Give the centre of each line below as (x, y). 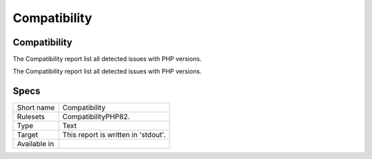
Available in (35, 144)
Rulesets (31, 117)
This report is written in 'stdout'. (114, 135)
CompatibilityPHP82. (96, 117)
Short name (36, 108)
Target (28, 135)
